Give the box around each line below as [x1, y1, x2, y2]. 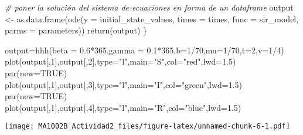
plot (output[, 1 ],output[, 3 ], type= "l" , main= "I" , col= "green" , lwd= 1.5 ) [5, 78, 243, 90]
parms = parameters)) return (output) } [5, 24, 148, 36]
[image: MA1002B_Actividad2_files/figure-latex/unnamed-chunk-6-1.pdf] [5, 122, 290, 131]
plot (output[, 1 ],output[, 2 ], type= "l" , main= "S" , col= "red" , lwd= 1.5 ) [5, 55, 236, 67]
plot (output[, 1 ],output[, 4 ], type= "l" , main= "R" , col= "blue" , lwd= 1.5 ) [5, 101, 241, 113]
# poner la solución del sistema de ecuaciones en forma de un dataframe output [5, 1, 294, 13]
